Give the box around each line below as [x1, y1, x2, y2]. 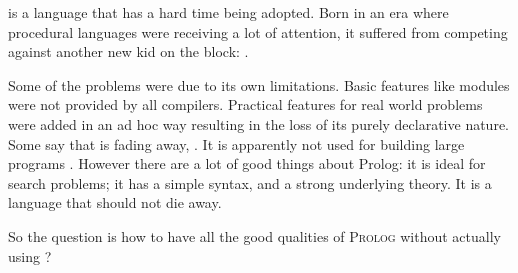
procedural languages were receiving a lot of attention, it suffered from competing [8, 21, 508, 42]
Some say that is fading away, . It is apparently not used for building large [8, 133, 465, 154]
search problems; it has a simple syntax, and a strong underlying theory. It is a [8, 172, 492, 193]
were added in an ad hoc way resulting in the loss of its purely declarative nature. [8, 113, 510, 134]
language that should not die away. [8, 192, 222, 213]
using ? [8, 245, 52, 266]
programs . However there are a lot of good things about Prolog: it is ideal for [8, 153, 486, 174]
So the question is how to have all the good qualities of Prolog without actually [8, 225, 501, 246]
